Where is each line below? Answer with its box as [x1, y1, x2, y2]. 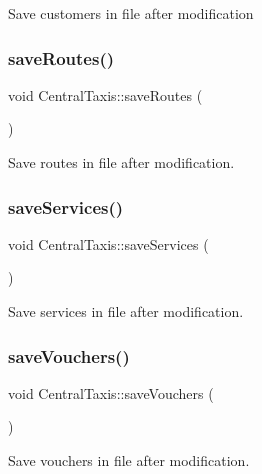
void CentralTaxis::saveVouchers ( [8, 382, 214, 403]
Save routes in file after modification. [8, 152, 235, 172]
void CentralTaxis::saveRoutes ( [8, 84, 203, 105]
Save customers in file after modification [8, 3, 254, 23]
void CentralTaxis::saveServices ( [8, 233, 209, 254]
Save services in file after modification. [8, 301, 244, 321]
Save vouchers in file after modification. [8, 450, 250, 470]
